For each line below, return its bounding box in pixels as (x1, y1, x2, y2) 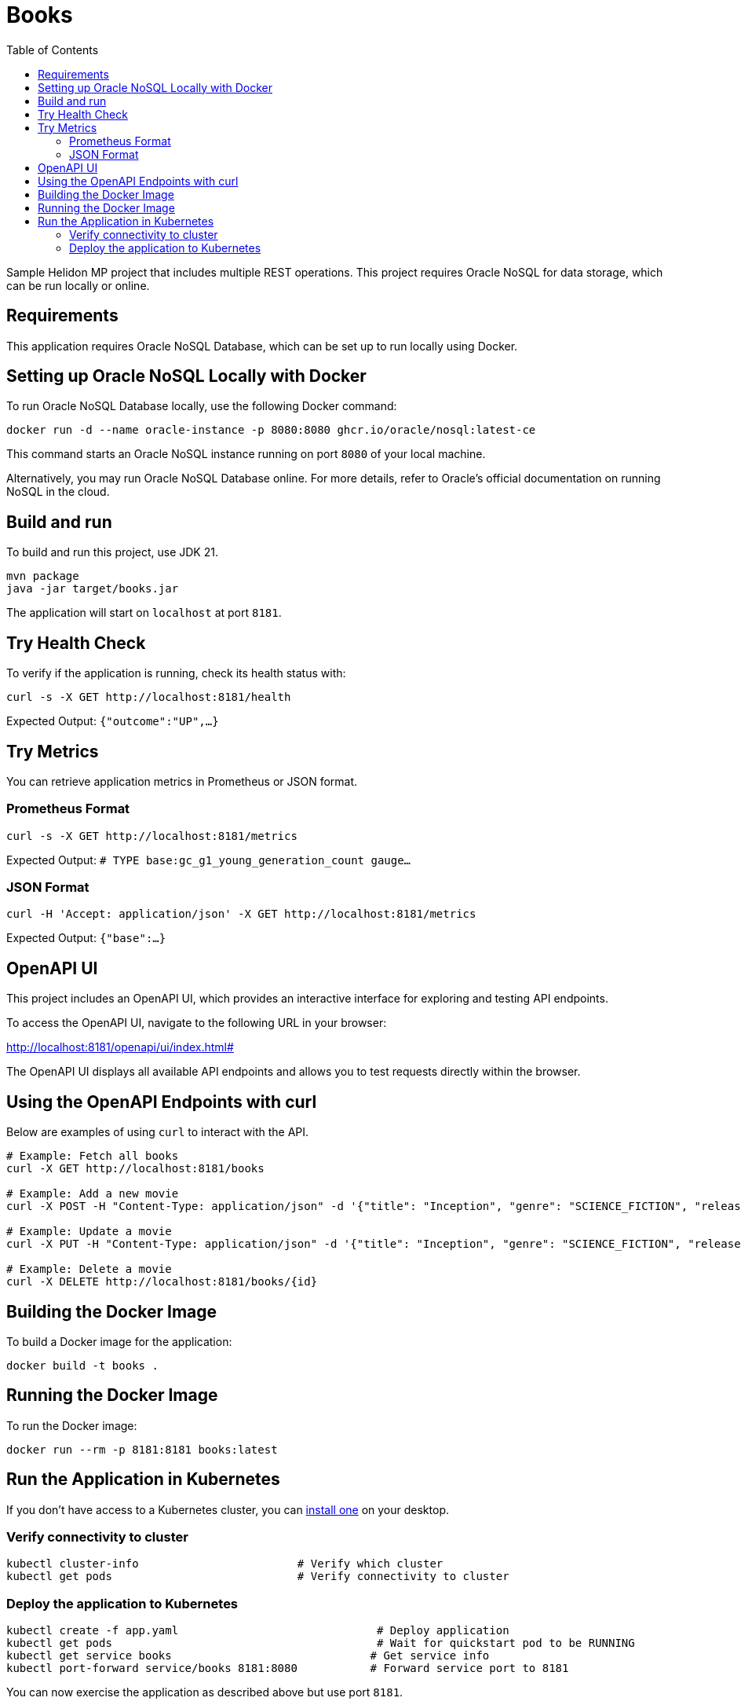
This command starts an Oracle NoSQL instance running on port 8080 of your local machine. (6, 447, 486, 461)
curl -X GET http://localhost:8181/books (6, 1162, 265, 1175)
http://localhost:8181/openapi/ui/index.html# (6, 1040, 234, 1054)
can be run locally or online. (6, 278, 150, 292)
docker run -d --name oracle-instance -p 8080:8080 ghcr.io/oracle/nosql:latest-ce (6, 423, 536, 437)
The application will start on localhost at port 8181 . (6, 606, 282, 620)
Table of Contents (6, 42, 99, 57)
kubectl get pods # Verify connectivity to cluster (6, 1570, 509, 1583)
